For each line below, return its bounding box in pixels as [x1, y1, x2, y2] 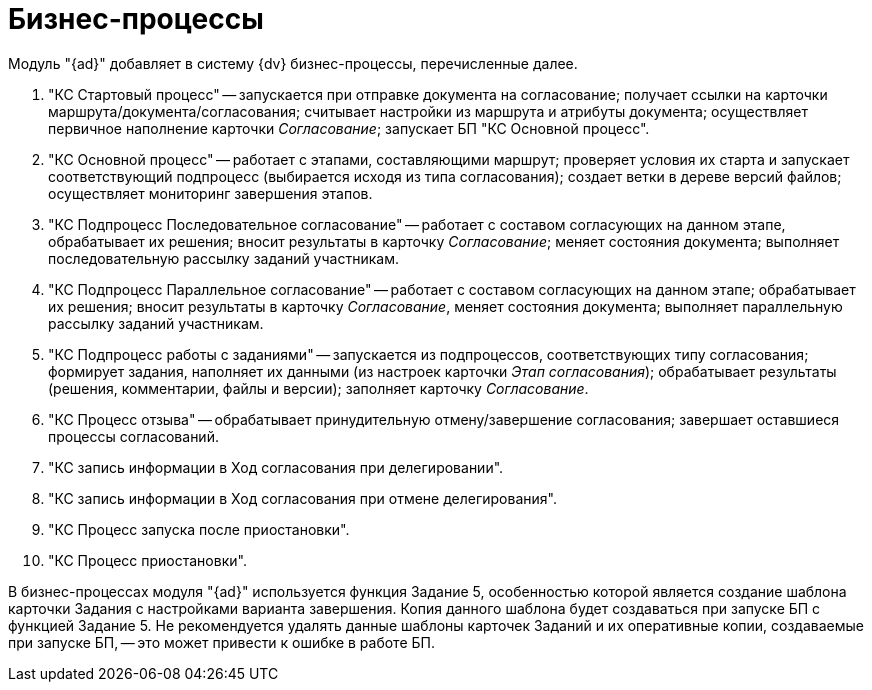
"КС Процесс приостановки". [48, 551, 247, 569]
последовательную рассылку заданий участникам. [48, 249, 399, 267]
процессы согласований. [48, 427, 219, 445]
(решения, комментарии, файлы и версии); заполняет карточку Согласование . [48, 379, 589, 397]
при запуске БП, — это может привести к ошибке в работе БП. [8, 633, 435, 651]
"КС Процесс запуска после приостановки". [48, 520, 350, 538]
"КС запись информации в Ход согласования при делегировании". [48, 458, 504, 476]
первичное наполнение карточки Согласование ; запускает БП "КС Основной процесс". [48, 119, 650, 137]
